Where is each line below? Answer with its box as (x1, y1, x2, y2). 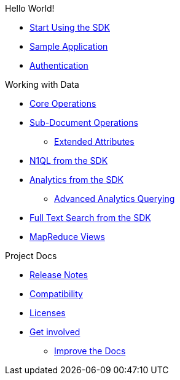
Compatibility (29, 289, 83, 299)
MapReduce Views (29, 231, 105, 242)
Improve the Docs (54, 346, 126, 356)
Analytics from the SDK (29, 174, 123, 185)
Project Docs (5, 250, 57, 261)
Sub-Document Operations (29, 117, 138, 128)
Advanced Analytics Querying (54, 193, 175, 204)
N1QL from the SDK (29, 155, 108, 166)
